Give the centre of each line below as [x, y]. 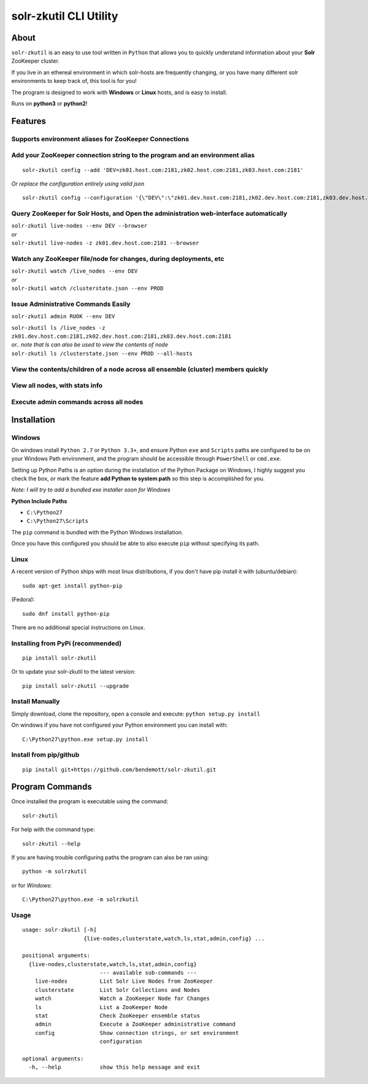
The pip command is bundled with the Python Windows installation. [97, 532]
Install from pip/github [45, 755]
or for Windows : [32, 885]
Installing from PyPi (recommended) [67, 643]
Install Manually [36, 701]
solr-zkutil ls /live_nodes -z [58, 328]
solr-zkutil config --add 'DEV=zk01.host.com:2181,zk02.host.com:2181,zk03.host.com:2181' [163, 170]
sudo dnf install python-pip [66, 614]
